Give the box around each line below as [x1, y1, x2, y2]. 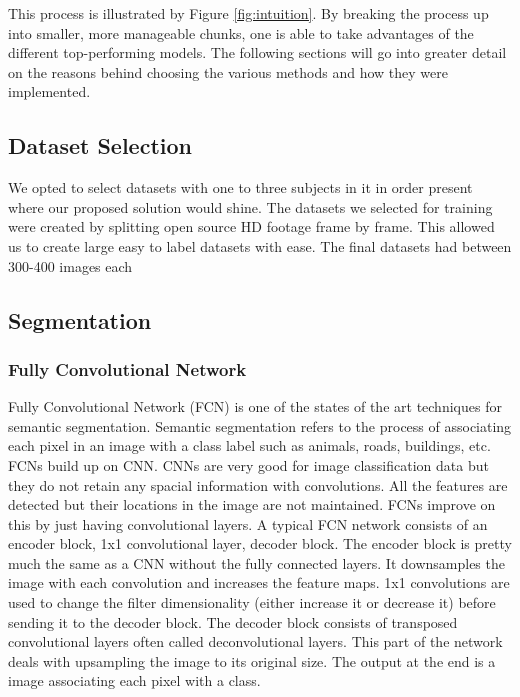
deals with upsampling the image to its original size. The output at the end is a [8, 650, 496, 671]
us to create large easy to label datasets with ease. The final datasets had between [8, 235, 512, 256]
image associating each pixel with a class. [8, 670, 261, 691]
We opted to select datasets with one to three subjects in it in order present [8, 177, 473, 198]
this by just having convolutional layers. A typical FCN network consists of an [8, 513, 488, 534]
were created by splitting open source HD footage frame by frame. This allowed [8, 216, 495, 237]
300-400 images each [8, 255, 133, 276]
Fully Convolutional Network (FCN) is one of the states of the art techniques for [8, 396, 502, 417]
